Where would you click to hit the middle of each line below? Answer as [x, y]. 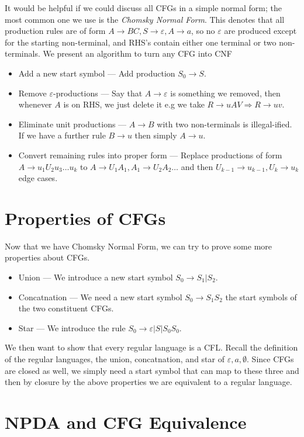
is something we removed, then [225, 93]
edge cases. [38, 178]
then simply [156, 135]
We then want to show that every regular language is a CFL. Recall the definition [151, 347]
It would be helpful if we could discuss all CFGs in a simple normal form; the [144, 8]
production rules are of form [55, 31]
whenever [35, 104]
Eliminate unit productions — [72, 124]
